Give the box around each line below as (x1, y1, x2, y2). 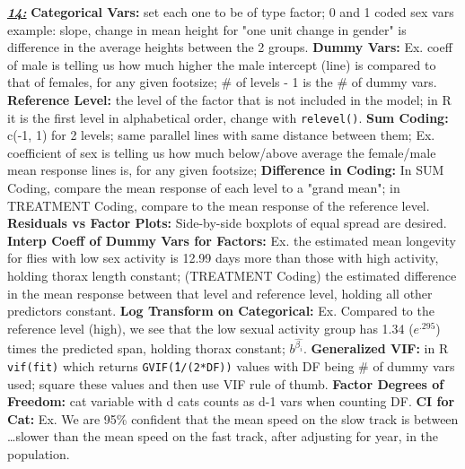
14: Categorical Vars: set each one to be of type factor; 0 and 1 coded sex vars (7, 3, 454, 21)
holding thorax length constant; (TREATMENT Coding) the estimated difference (7, 265, 457, 284)
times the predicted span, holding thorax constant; (7, 339, 285, 358)
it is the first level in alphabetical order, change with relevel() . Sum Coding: (7, 108, 449, 126)
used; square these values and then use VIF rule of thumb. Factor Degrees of (7, 374, 444, 393)
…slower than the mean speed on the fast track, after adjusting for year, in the (7, 427, 439, 446)
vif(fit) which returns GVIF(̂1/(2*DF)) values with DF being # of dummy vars (7, 357, 455, 375)
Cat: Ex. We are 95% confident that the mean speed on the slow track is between (7, 409, 459, 428)
